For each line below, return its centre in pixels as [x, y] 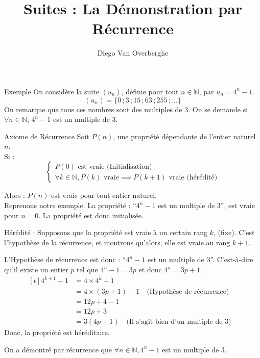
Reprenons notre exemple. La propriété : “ [70, 205]
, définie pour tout [150, 91]
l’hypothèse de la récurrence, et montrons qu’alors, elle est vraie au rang [117, 242]
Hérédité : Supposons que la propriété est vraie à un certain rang [106, 232]
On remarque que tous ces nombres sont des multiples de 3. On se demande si [126, 109]
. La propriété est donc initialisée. [91, 215]
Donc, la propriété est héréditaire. [57, 332]
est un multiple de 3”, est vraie [206, 205]
